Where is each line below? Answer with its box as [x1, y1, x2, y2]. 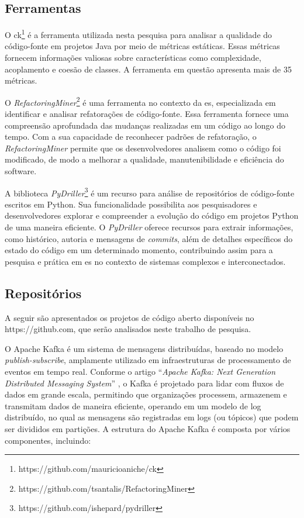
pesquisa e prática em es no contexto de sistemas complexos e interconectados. [5, 255, 286, 267]
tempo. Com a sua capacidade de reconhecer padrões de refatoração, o [5, 130, 257, 143]
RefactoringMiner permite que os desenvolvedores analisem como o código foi [5, 141, 281, 154]
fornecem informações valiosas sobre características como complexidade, [5, 51, 261, 64]
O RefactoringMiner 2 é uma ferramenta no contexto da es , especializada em [5, 94, 276, 108]
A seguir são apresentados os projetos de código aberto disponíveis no [5, 311, 254, 323]
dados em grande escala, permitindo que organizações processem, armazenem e [5, 388, 287, 400]
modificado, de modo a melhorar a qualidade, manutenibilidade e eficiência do [5, 153, 284, 165]
